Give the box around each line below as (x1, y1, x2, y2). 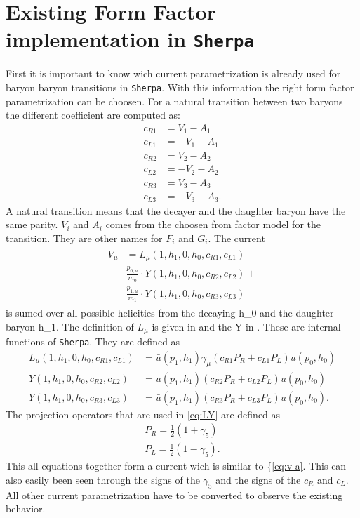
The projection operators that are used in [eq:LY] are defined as (6, 406, 281, 421)
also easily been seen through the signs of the (6, 472, 200, 486)
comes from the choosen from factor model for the (105, 217, 321, 232)
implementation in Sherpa (6, 25, 254, 53)
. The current (208, 230, 265, 245)
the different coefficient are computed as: (6, 107, 181, 122)
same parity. (6, 217, 58, 232)
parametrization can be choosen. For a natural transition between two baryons (6, 93, 343, 108)
